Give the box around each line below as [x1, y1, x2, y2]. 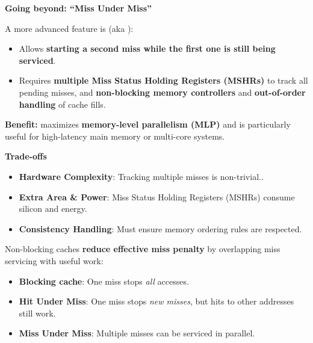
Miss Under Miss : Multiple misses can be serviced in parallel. [19, 327, 255, 339]
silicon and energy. [19, 202, 87, 215]
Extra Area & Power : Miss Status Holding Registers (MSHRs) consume [19, 190, 295, 203]
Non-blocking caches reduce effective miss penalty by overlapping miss [5, 243, 280, 255]
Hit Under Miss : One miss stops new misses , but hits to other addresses [19, 295, 294, 307]
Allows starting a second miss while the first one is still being [19, 42, 276, 55]
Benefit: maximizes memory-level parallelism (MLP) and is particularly [5, 118, 291, 131]
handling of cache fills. [19, 97, 106, 110]
